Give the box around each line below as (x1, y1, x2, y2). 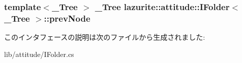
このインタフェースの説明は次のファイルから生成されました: (4, 32, 205, 42)
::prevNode (44, 12, 90, 24)
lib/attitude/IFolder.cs (4, 48, 74, 59)
